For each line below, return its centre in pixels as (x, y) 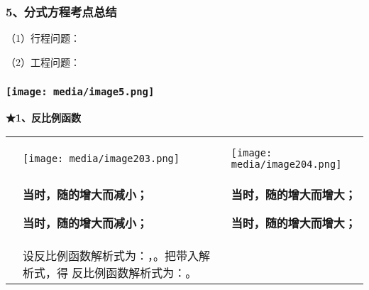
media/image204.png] (286, 164)
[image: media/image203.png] (101, 158)
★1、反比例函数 (44, 118)
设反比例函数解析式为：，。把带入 (111, 255)
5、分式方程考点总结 (61, 11)
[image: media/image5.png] (80, 92)
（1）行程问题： (43, 38)
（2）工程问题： (43, 61)
